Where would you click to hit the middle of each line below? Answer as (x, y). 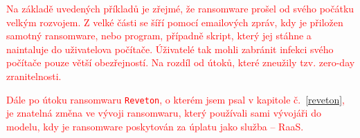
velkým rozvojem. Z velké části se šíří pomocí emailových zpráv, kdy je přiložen (175, 22)
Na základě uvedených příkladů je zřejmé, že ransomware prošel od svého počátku (180, 8)
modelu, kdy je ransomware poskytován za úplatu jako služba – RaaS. (155, 126)
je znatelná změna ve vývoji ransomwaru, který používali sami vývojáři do (164, 113)
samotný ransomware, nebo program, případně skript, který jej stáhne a (159, 36)
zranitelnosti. (34, 76)
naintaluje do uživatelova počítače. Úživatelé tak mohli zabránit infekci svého (170, 49)
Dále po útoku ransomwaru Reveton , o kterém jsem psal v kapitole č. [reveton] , (175, 99)
